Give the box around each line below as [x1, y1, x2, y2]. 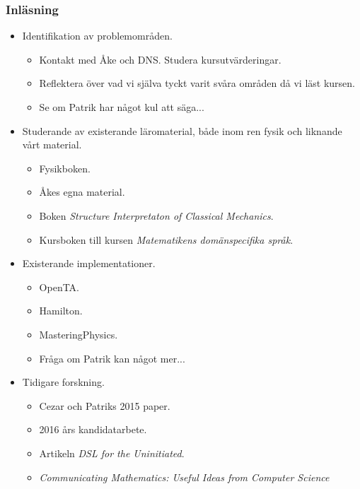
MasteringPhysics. [39, 326, 118, 341]
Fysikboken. [39, 160, 91, 175]
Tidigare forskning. [22, 375, 105, 389]
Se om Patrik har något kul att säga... [39, 100, 204, 114]
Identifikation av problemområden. [22, 28, 173, 43]
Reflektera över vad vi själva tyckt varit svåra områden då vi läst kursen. [39, 76, 355, 90]
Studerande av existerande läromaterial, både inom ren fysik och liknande [22, 123, 342, 138]
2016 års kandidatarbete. [39, 422, 147, 437]
